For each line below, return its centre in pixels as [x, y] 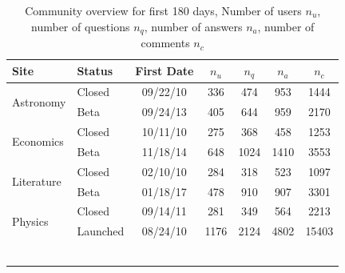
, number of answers [193, 26]
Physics [30, 221]
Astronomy [39, 101]
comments [165, 43]
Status [95, 71]
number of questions [81, 26]
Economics [38, 141]
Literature [37, 181]
